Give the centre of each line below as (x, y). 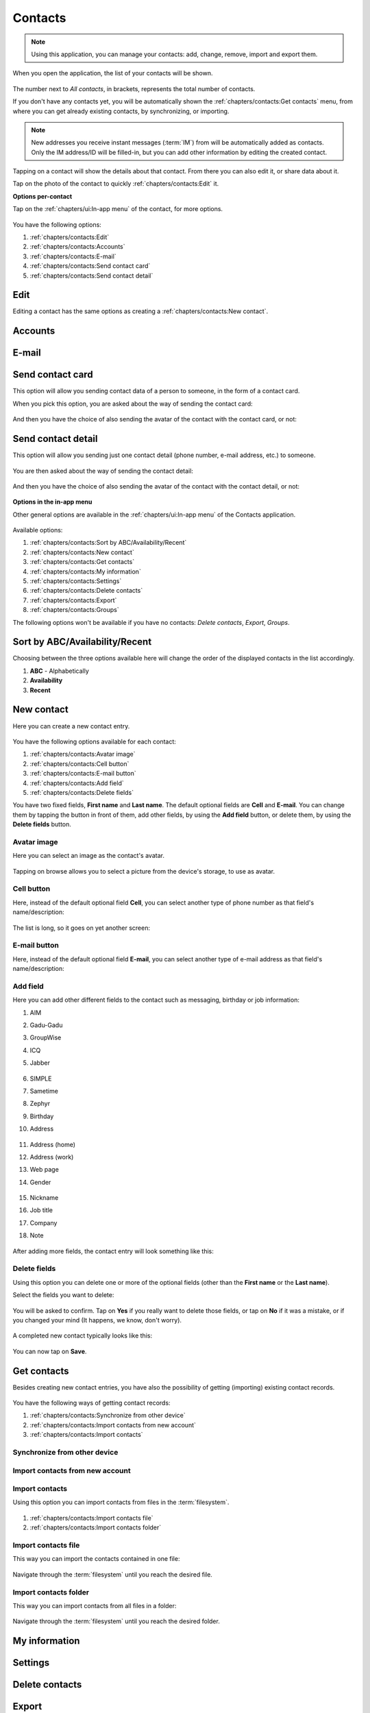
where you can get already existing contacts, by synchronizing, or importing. (121, 111)
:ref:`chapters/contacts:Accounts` (77, 247)
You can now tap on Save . (50, 1351)
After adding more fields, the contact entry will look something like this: (113, 1251)
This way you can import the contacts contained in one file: (96, 1559)
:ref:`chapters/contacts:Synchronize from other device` (108, 1416)
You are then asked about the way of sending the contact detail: (103, 471)
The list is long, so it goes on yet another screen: (82, 928)
